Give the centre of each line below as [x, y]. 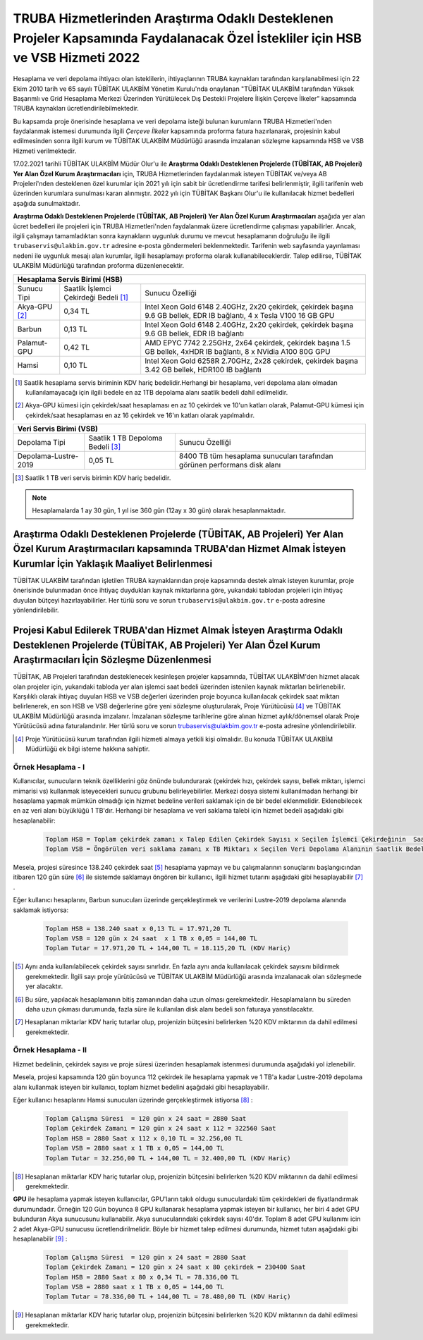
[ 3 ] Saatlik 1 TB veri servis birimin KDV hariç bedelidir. [93, 478]
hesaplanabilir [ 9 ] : [40, 1238]
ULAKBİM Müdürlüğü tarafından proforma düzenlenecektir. [99, 266]
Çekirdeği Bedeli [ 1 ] [96, 297]
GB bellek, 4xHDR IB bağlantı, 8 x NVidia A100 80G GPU [238, 351]
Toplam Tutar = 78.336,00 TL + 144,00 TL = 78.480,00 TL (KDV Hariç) [168, 1297]
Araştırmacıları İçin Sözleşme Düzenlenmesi [112, 660]
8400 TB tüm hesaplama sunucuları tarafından [256, 456]
